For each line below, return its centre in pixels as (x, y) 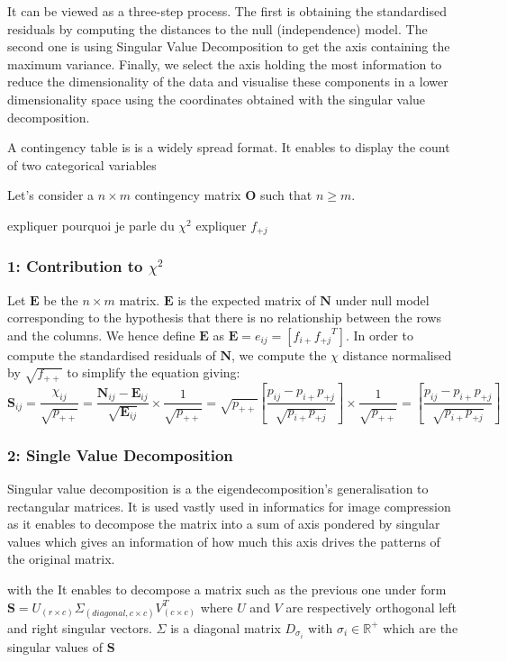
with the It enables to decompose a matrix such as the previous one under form (227, 589)
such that (286, 195)
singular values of (55, 646)
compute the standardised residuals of (112, 354)
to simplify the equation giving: (154, 372)
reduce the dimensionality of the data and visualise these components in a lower (228, 82)
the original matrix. (61, 559)
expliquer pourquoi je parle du (91, 225)
